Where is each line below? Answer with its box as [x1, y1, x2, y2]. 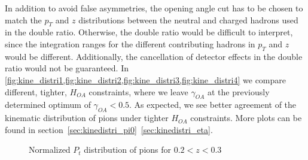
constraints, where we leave [89, 85, 188, 98]
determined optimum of [5, 98, 91, 111]
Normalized [29, 143, 71, 156]
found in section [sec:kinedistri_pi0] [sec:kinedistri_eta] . [5, 123, 213, 135]
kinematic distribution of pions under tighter [5, 111, 169, 124]
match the [5, 13, 42, 26]
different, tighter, [5, 85, 67, 98]
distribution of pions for [84, 143, 172, 156]
